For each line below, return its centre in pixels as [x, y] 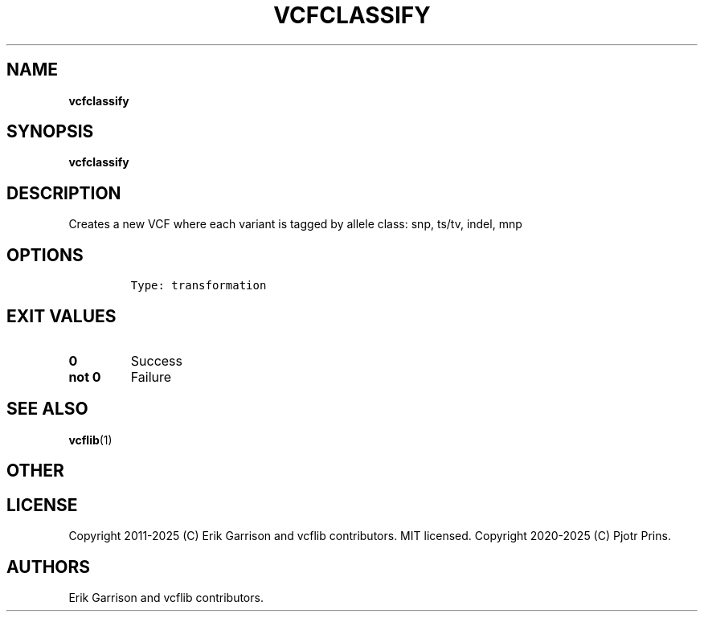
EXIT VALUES [61, 316]
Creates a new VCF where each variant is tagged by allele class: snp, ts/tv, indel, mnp [295, 224]
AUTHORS [49, 567]
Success [157, 360]
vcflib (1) [90, 440]
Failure [151, 377]
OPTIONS [45, 255]
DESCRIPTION [64, 193]
